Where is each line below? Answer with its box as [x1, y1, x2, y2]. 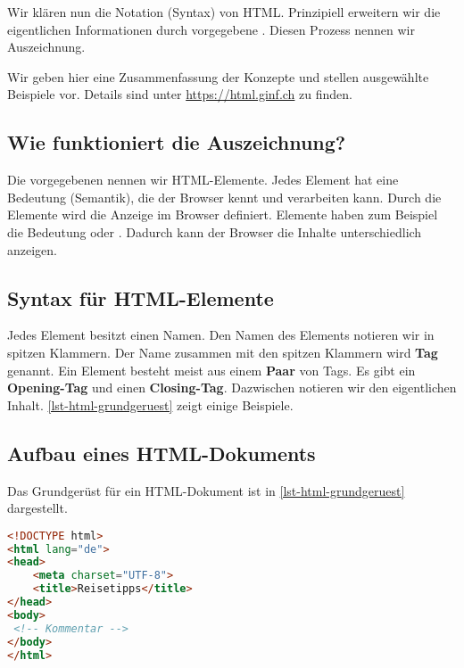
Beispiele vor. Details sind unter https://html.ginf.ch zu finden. [7, 85, 352, 103]
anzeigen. [7, 240, 57, 259]
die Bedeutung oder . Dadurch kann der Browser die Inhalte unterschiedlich [7, 222, 422, 241]
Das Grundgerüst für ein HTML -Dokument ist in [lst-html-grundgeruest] [7, 481, 405, 499]
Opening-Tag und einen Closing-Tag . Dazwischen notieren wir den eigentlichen [7, 378, 457, 397]
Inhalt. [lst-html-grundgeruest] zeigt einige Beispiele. [7, 395, 294, 414]
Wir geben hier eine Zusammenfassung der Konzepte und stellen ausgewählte [7, 67, 429, 86]
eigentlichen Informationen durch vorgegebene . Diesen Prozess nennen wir [7, 20, 415, 38]
